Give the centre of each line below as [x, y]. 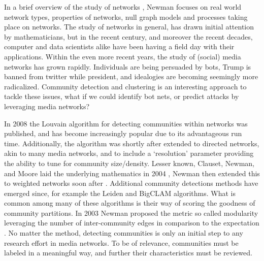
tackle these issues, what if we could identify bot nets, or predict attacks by [122, 96]
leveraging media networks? [47, 106]
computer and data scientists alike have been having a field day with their [119, 46]
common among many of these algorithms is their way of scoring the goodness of [130, 203]
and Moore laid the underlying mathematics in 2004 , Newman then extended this [132, 173]
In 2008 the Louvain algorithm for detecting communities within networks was [126, 123]
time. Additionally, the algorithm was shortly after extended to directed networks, [132, 143]
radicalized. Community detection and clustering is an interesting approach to [125, 86]
